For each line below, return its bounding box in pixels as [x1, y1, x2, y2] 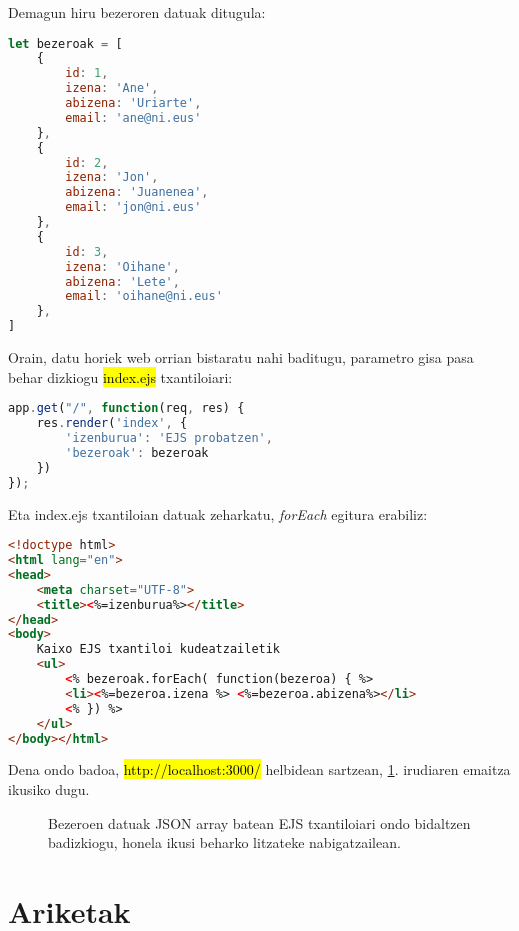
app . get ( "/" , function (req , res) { [8, 401, 245, 416]
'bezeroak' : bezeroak [65, 445, 209, 460]
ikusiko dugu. [8, 778, 90, 799]
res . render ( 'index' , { [36, 416, 188, 431]
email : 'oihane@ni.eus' [65, 289, 223, 304]
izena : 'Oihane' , [65, 259, 180, 274]
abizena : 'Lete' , [65, 274, 180, 289]
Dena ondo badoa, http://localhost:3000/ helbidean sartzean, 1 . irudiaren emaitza [8, 759, 511, 780]
